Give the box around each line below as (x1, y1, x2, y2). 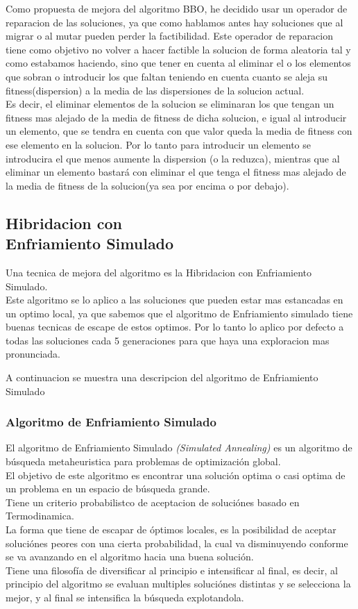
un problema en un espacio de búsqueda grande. (6, 481, 210, 496)
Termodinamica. (6, 508, 74, 523)
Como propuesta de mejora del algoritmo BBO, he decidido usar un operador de (6, 1, 348, 15)
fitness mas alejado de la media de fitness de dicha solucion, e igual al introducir (6, 110, 347, 124)
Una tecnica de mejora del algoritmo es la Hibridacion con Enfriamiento (6, 265, 312, 279)
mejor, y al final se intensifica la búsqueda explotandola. (6, 590, 244, 604)
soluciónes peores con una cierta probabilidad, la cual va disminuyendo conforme (6, 535, 348, 550)
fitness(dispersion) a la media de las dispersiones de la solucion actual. (6, 83, 305, 97)
